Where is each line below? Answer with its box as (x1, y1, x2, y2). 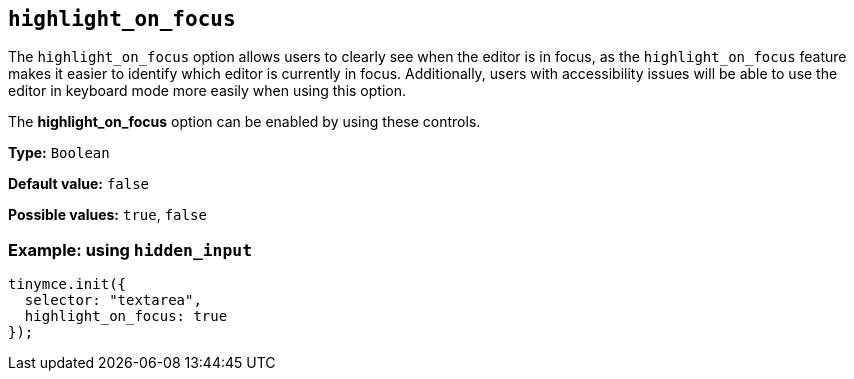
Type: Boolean (8, 144, 110, 162)
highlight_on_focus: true (24, 308, 228, 325)
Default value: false (8, 175, 150, 193)
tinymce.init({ (8, 276, 127, 293)
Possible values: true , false (8, 206, 207, 224)
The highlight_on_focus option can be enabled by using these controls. (8, 113, 481, 131)
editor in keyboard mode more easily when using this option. (8, 82, 406, 100)
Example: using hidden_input (8, 239, 253, 260)
